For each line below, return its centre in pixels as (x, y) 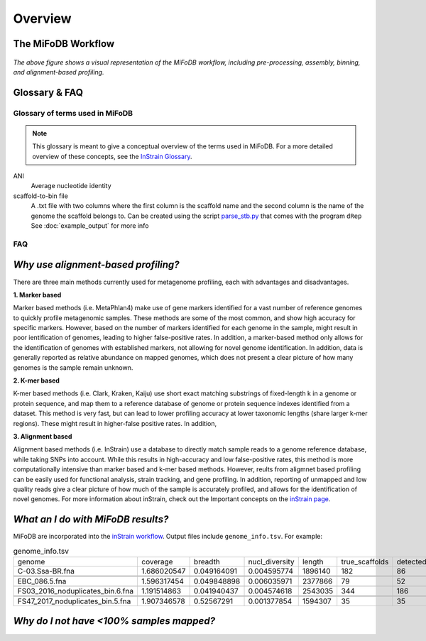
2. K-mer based (37, 380)
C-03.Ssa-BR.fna (46, 571)
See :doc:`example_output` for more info (90, 226)
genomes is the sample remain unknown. (73, 367)
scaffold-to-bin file (41, 196)
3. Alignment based (43, 436)
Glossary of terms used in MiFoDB (73, 113)
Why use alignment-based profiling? (97, 265)
